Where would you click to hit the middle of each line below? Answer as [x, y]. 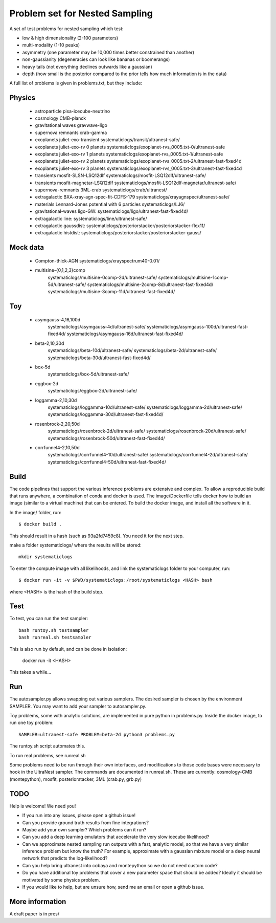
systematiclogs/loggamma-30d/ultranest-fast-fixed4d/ [106, 414]
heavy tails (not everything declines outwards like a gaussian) [87, 67]
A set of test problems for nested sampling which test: [66, 29]
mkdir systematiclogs [45, 557]
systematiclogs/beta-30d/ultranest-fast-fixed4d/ [99, 358]
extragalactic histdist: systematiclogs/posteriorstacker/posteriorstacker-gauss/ [118, 233]
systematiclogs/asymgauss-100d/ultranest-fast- [198, 327]
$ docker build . [40, 524]
